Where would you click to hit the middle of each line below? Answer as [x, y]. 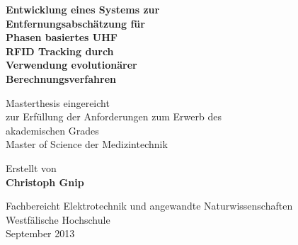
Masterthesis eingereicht [58, 102]
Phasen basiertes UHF [62, 37]
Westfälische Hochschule [58, 219]
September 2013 [40, 233]
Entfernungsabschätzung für [75, 23]
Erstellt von [31, 167]
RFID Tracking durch [60, 51]
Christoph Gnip [45, 182]
